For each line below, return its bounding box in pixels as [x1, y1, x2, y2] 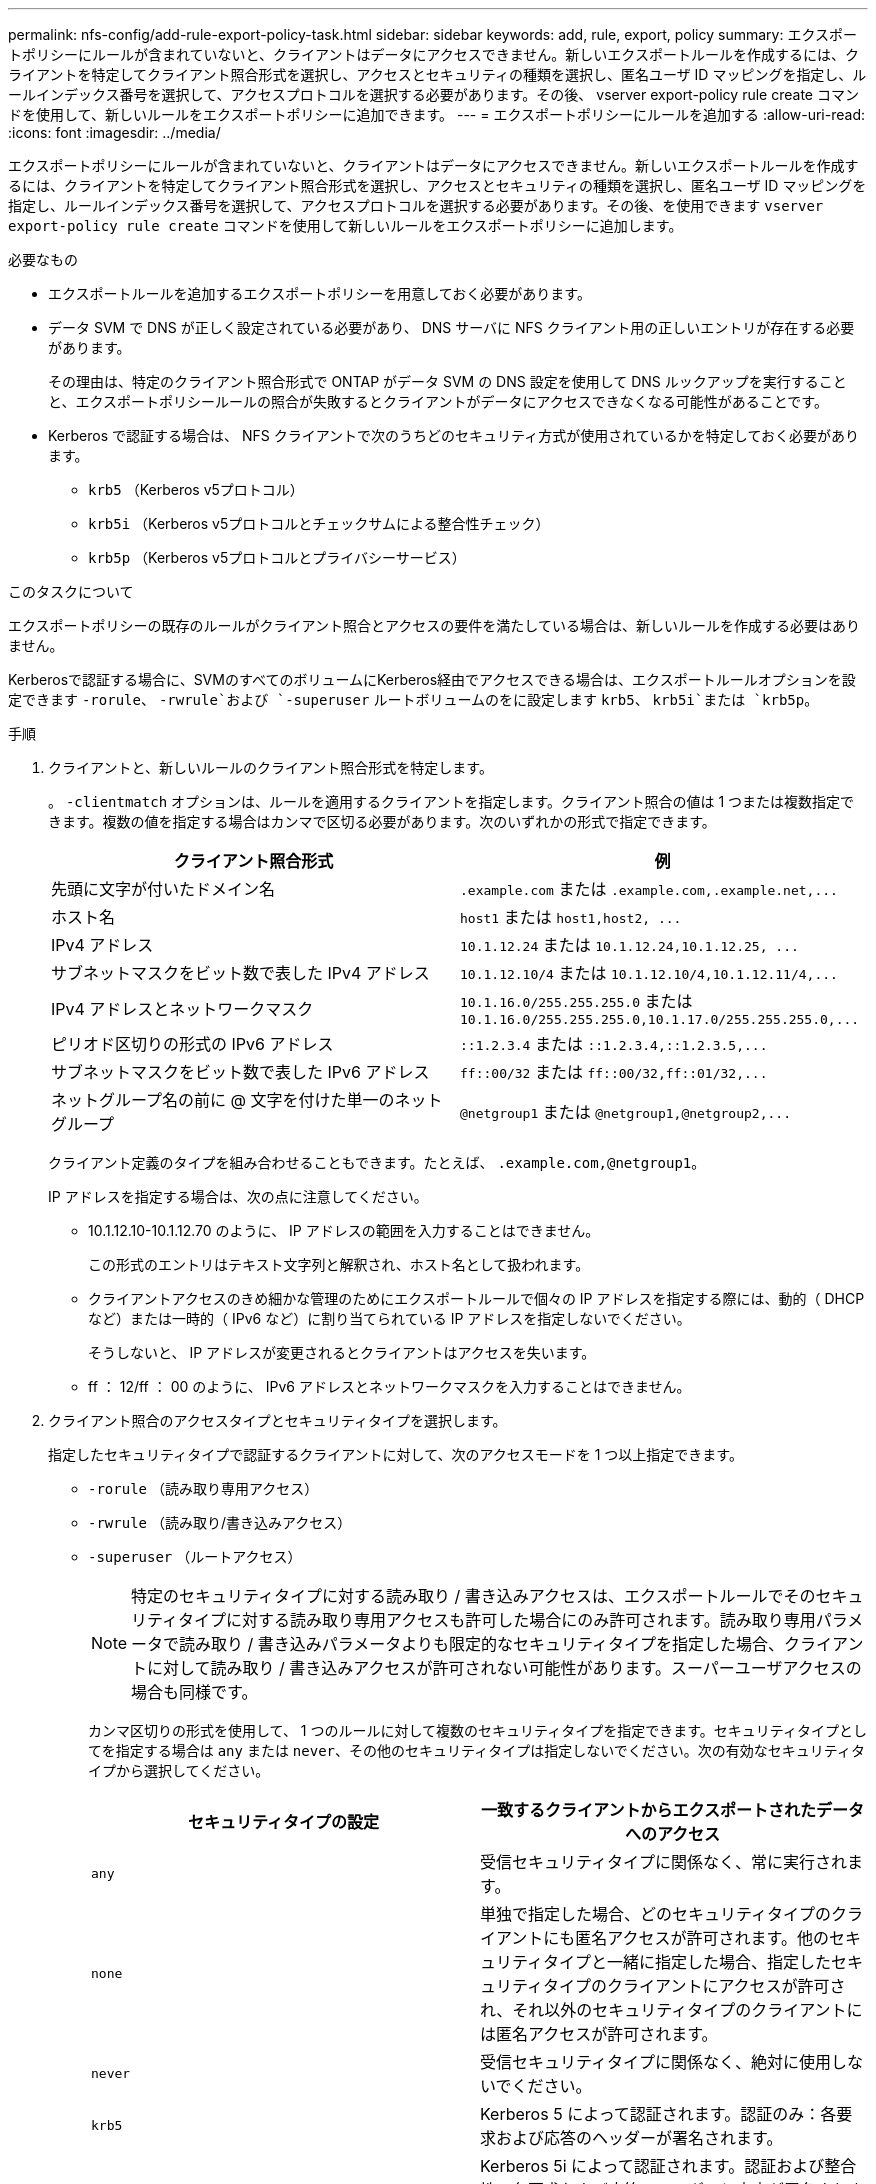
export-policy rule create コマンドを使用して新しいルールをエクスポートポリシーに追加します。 [8, 217, 683, 234]
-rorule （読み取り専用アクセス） [88, 1480, 319, 1497]
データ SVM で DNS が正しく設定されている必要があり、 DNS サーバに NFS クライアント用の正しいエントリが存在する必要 [48, 319, 855, 336]
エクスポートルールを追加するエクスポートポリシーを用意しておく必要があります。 [48, 285, 591, 302]
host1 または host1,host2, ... [460, 907, 682, 927]
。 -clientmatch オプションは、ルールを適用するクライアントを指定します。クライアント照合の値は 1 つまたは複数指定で [48, 793, 855, 810]
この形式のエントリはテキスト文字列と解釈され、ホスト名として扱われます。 [88, 1256, 590, 1273]
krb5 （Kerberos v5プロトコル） [88, 481, 304, 498]
